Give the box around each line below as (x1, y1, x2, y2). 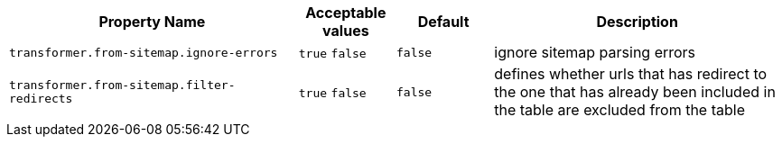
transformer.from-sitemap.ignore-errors (9, 45, 278, 59)
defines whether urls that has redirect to (494, 65, 768, 83)
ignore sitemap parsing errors (494, 43, 696, 61)
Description (596, 13, 678, 31)
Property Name (98, 13, 206, 31)
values (322, 22, 369, 40)
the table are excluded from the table (494, 101, 745, 119)
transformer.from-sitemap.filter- (9, 78, 236, 92)
